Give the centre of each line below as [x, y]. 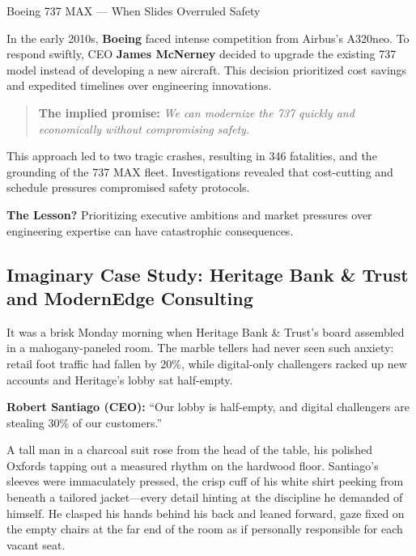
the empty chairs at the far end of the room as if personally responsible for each [205, 529]
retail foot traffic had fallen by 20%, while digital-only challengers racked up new [207, 363]
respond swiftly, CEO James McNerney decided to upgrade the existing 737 [202, 54]
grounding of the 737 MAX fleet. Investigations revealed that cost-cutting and [200, 171]
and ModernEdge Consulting [130, 297]
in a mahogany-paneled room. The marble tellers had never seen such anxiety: [200, 348]
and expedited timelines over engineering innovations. [139, 85]
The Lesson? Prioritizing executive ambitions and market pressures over [189, 214]
